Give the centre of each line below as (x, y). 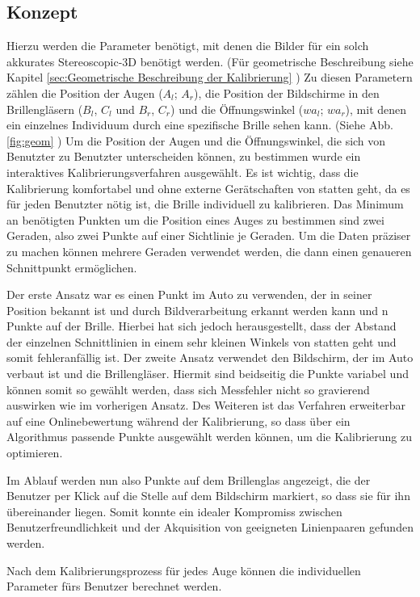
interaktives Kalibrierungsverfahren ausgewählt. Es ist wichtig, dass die (183, 172)
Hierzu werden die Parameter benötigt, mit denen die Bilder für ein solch (188, 46)
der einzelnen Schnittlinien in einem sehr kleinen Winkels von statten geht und (202, 341)
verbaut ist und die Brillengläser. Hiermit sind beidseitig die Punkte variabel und (208, 374)
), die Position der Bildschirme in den (287, 92)
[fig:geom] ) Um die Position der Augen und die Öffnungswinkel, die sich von (196, 140)
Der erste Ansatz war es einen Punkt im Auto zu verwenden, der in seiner (189, 294)
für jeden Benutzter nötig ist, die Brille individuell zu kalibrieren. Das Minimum (205, 204)
